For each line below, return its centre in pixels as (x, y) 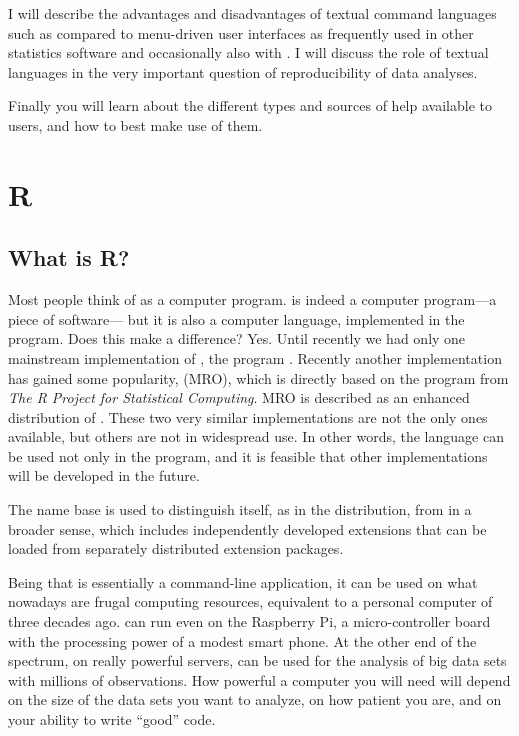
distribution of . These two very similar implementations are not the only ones (248, 416)
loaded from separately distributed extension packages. (176, 548)
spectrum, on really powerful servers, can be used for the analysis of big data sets (257, 660)
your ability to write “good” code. (112, 719)
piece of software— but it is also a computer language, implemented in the (236, 318)
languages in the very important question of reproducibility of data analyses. (243, 71)
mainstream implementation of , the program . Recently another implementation (255, 357)
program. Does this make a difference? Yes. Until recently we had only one (237, 338)
